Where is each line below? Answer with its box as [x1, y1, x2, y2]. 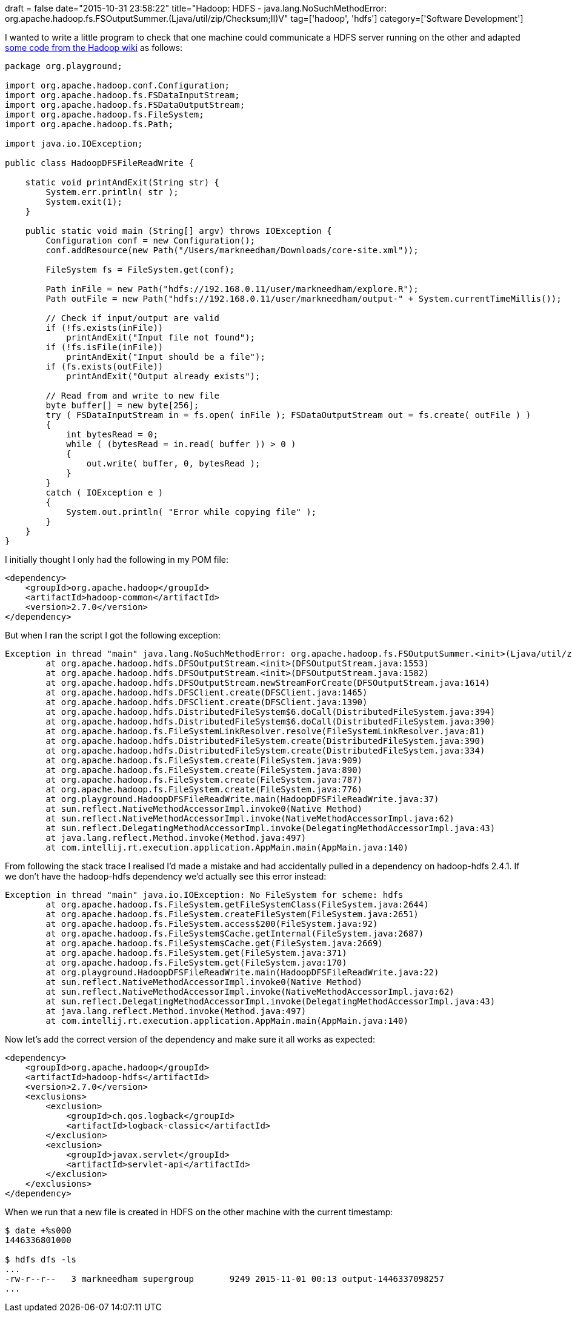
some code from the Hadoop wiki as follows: [5, 42, 183, 53]
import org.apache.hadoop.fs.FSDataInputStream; [5, 90, 240, 100]
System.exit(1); [45, 197, 122, 207]
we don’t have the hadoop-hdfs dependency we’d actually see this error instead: [5, 871, 327, 881]
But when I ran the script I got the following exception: [5, 630, 221, 640]
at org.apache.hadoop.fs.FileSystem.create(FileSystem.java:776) [45, 785, 363, 794]
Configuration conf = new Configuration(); [45, 236, 256, 245]
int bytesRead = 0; [66, 430, 158, 439]
